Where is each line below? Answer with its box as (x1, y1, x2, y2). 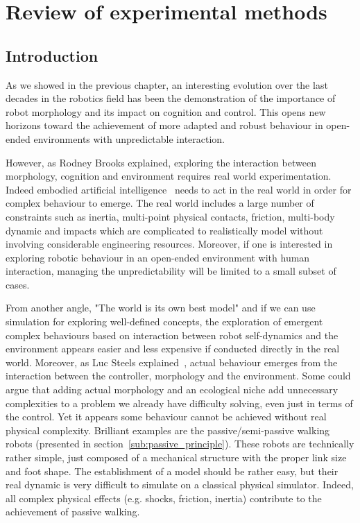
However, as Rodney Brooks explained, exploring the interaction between (6, 155, 316, 169)
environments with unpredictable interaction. (33, 131, 225, 146)
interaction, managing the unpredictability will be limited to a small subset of (6, 264, 336, 278)
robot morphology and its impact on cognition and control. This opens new (6, 104, 326, 119)
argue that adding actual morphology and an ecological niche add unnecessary (6, 382, 338, 397)
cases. (6, 277, 30, 291)
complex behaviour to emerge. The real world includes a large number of (6, 196, 314, 210)
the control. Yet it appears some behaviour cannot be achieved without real (6, 409, 327, 424)
